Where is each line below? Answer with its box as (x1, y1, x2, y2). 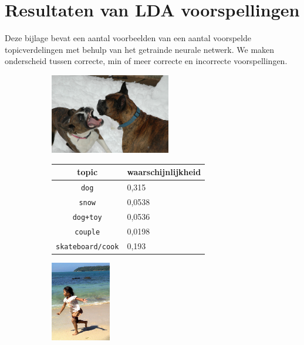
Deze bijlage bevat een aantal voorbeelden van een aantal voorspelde (5, 32, 251, 44)
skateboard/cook (56, 242, 119, 251)
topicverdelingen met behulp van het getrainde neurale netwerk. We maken (5, 43, 275, 55)
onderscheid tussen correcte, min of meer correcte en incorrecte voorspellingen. (5, 55, 288, 67)
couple (75, 227, 100, 236)
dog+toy (72, 213, 102, 222)
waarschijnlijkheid (127, 166, 201, 178)
